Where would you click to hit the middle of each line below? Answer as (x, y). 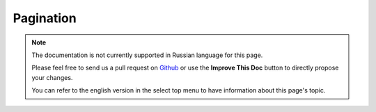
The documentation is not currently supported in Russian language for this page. (147, 55)
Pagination (45, 18)
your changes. (52, 77)
